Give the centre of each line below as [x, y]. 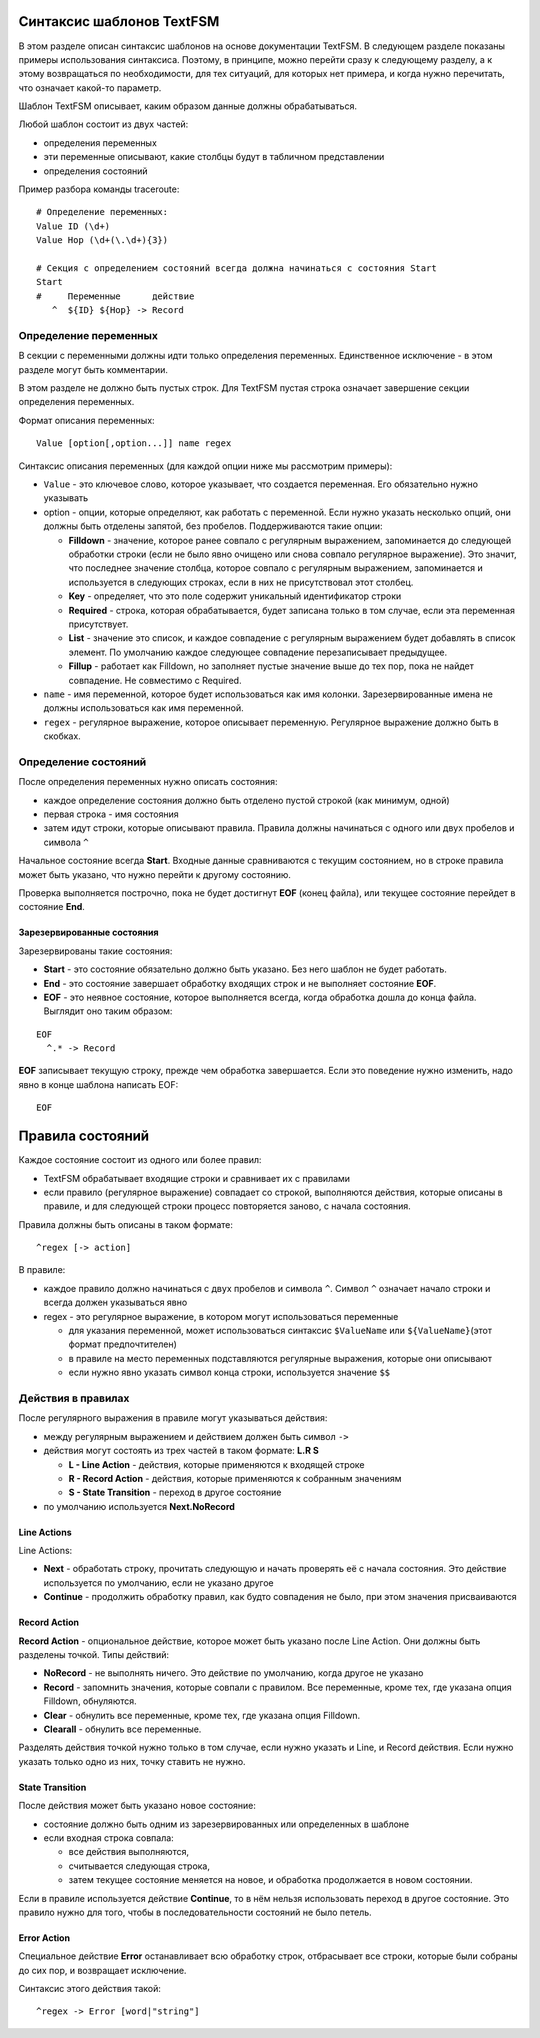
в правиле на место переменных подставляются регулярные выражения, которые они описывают [280, 1358]
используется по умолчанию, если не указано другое [158, 1582]
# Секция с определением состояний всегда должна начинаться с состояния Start [236, 268]
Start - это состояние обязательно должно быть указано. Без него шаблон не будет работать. [245, 969]
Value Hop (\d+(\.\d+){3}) [102, 240]
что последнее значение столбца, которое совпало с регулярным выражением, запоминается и [276, 568]
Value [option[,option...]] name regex [134, 443]
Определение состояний [82, 762]
